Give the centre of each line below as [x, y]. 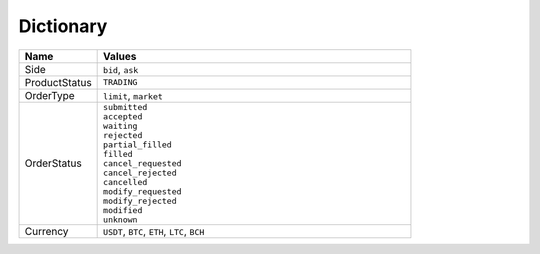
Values [120, 56]
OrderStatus [53, 163]
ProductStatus [58, 82]
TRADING [120, 82]
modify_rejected [140, 200]
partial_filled [137, 144]
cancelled [125, 181]
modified [123, 210]
